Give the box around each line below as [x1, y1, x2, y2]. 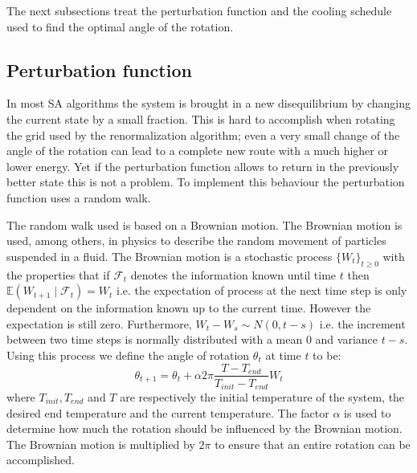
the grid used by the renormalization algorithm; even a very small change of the [6, 126, 400, 143]
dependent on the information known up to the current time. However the [6, 300, 371, 316]
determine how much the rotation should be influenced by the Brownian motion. [6, 420, 403, 437]
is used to [344, 404, 391, 421]
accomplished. [6, 451, 75, 468]
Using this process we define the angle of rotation [6, 346, 250, 363]
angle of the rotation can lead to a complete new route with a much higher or [6, 142, 388, 159]
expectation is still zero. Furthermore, [6, 315, 192, 332]
